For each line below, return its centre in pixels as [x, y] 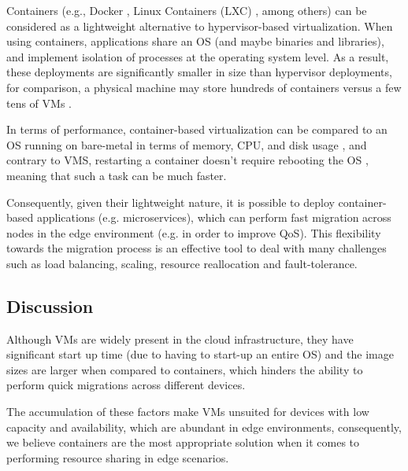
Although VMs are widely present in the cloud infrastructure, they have [180, 339]
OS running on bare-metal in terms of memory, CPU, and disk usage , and [187, 144]
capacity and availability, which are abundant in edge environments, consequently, [204, 427]
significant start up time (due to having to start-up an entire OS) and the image [200, 354]
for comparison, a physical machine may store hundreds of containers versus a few [204, 87]
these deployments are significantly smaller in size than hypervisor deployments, [199, 72]
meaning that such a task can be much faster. [117, 175]
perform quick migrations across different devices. [126, 385]
